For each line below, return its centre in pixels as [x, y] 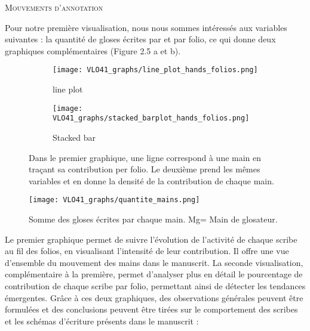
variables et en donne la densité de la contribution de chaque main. [151, 180]
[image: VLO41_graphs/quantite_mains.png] [114, 200]
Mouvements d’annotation [54, 7]
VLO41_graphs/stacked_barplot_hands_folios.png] [151, 118]
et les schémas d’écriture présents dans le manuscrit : [102, 321]
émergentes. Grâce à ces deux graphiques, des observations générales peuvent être [154, 297]
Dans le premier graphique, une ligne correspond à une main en [145, 157]
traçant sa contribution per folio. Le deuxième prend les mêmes [145, 169]
